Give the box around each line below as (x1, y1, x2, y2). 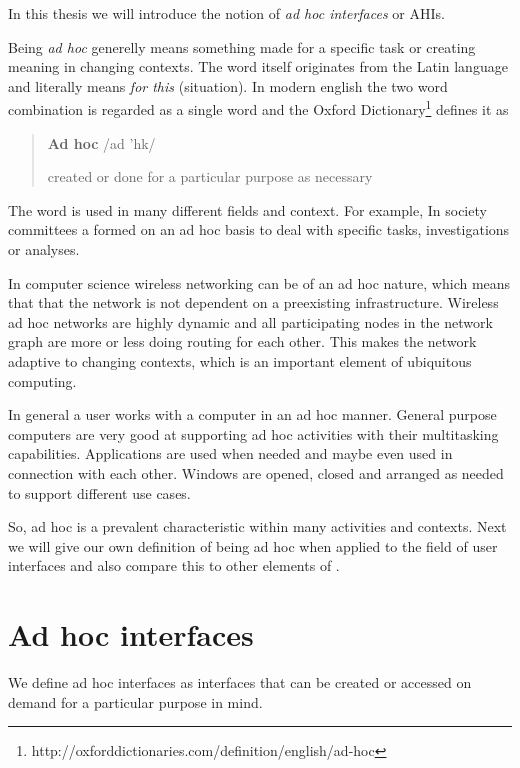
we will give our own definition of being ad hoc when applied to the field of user (8, 535, 498, 556)
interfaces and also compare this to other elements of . (8, 555, 340, 576)
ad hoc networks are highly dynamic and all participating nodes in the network (8, 311, 493, 332)
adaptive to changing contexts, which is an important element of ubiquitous (8, 350, 472, 371)
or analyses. (8, 239, 80, 259)
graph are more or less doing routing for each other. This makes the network (8, 331, 477, 352)
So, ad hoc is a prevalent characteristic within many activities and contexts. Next (8, 516, 507, 537)
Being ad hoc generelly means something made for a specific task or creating (8, 36, 476, 57)
